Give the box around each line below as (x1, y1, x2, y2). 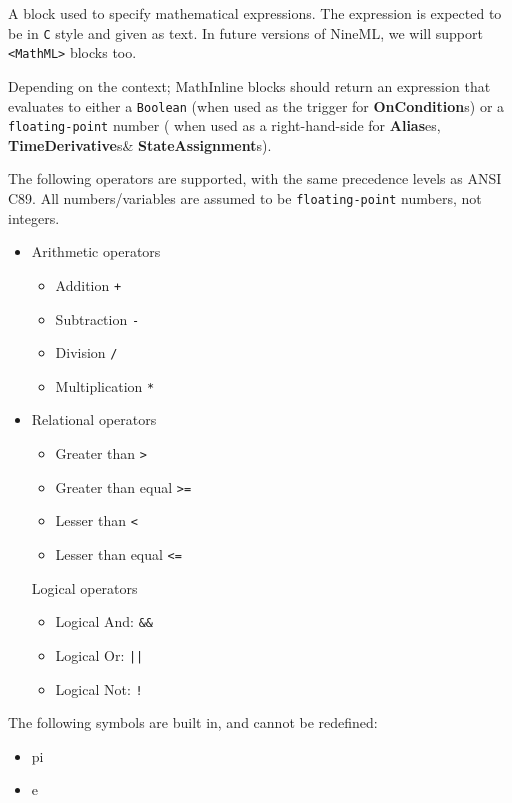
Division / (55, 342, 118, 363)
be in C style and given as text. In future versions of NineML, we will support (8, 22, 483, 43)
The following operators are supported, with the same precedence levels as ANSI (8, 168, 502, 189)
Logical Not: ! (55, 678, 143, 699)
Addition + (55, 274, 122, 295)
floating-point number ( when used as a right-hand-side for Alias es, (8, 115, 441, 136)
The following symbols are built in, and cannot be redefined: (8, 712, 378, 733)
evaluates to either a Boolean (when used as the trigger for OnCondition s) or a (8, 95, 505, 116)
